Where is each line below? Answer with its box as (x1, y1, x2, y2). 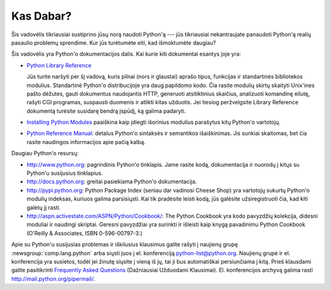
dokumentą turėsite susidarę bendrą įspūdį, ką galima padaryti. (26, 107, 186, 115)
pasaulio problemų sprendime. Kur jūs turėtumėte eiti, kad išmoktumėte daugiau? (11, 39, 216, 46)
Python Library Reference (26, 61, 92, 69)
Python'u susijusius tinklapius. (26, 169, 104, 177)
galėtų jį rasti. (26, 204, 61, 211)
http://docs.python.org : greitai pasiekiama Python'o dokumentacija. (26, 178, 197, 185)
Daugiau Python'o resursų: (11, 150, 79, 157)
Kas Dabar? (11, 9, 72, 23)
